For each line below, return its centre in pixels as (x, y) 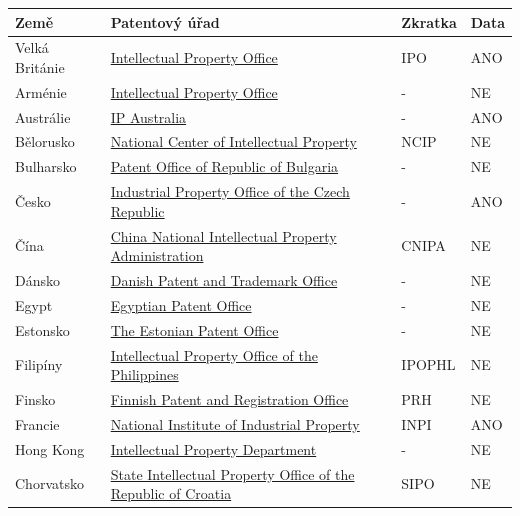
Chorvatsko (49, 483)
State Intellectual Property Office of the (232, 473)
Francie (37, 423)
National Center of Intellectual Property (233, 141)
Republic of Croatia (171, 493)
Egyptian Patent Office (181, 304)
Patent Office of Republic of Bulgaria (224, 166)
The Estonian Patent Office (194, 329)
